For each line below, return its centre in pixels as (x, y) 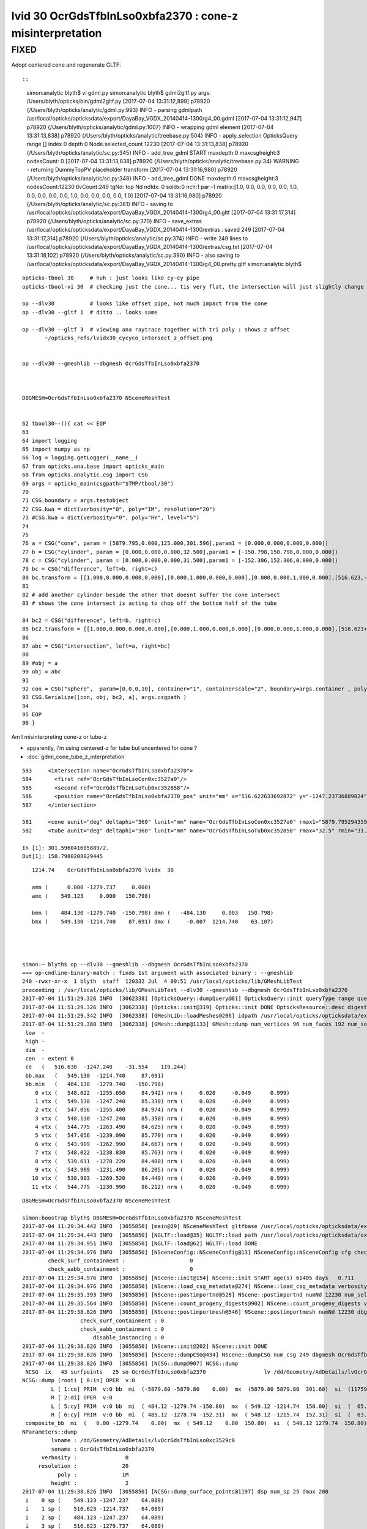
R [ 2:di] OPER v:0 (82, 1398)
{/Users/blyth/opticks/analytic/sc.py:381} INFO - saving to (100, 204)
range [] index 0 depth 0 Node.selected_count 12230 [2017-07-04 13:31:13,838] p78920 (138, 144)
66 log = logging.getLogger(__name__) (80, 458)
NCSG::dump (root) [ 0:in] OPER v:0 (79, 1380)
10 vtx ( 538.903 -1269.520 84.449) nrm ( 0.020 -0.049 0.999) (161, 1178)
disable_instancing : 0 (128, 1338)
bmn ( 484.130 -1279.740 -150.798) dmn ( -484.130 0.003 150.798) (153, 913)
